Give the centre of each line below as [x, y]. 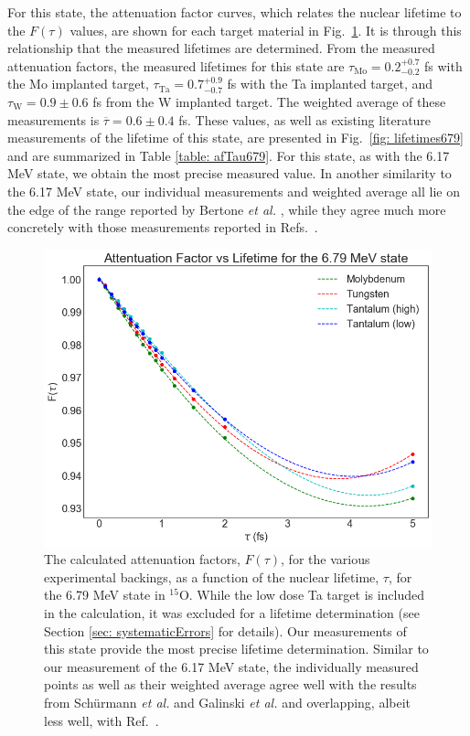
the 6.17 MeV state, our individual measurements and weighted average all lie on [234, 191]
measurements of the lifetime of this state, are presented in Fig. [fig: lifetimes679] [235, 138]
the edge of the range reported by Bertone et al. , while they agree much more [227, 209]
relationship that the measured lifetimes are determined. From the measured [221, 48]
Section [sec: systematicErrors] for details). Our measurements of [225, 630]
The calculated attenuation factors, [142, 559]
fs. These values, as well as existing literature [305, 119]
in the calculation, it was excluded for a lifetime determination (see [232, 612]
